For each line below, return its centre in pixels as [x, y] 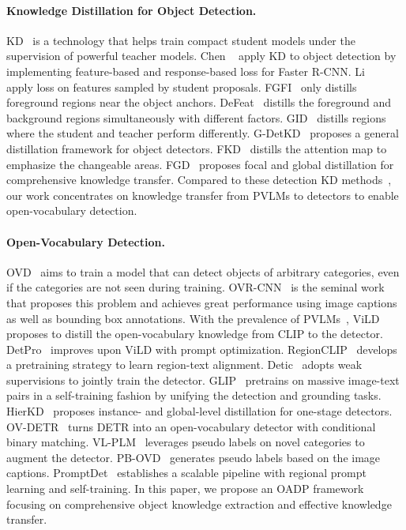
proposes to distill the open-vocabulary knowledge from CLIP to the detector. [195, 334]
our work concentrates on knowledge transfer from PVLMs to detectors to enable [203, 195]
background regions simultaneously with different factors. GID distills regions [196, 117]
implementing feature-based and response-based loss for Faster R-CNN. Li [186, 71]
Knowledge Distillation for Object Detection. [132, 10]
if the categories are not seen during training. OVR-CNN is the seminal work [195, 287]
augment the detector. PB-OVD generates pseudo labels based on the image [194, 457]
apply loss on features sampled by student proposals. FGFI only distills [182, 86]
